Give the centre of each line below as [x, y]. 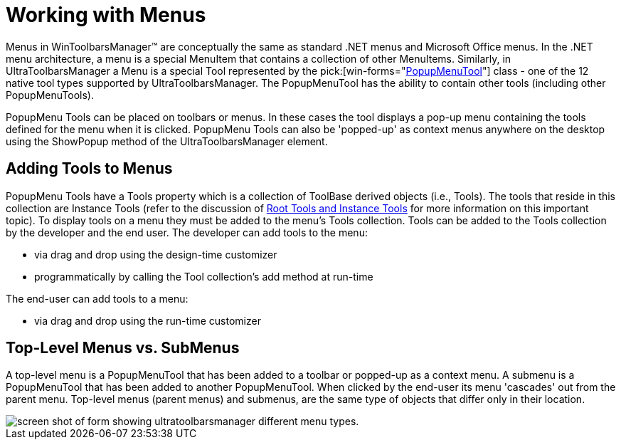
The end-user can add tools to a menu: [97, 298]
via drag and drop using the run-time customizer [148, 320]
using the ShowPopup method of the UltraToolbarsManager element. [167, 141]
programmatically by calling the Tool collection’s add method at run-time [204, 276]
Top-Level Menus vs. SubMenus [123, 348]
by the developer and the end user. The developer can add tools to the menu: [187, 232]
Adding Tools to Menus [89, 169]
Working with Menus [106, 15]
